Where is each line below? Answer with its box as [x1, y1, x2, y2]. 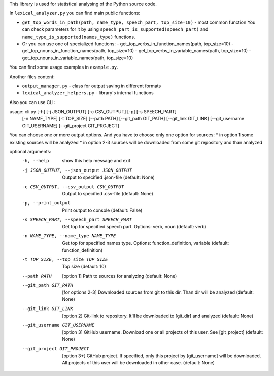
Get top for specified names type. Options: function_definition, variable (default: [62, 240, 229, 246]
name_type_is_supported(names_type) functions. [22, 33, 135, 40]
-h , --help [22, 158, 49, 164]
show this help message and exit [62, 158, 130, 164]
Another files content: [9, 74, 55, 80]
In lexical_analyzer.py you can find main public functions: [9, 10, 141, 16]
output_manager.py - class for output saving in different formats [22, 83, 161, 89]
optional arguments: [9, 149, 52, 155]
